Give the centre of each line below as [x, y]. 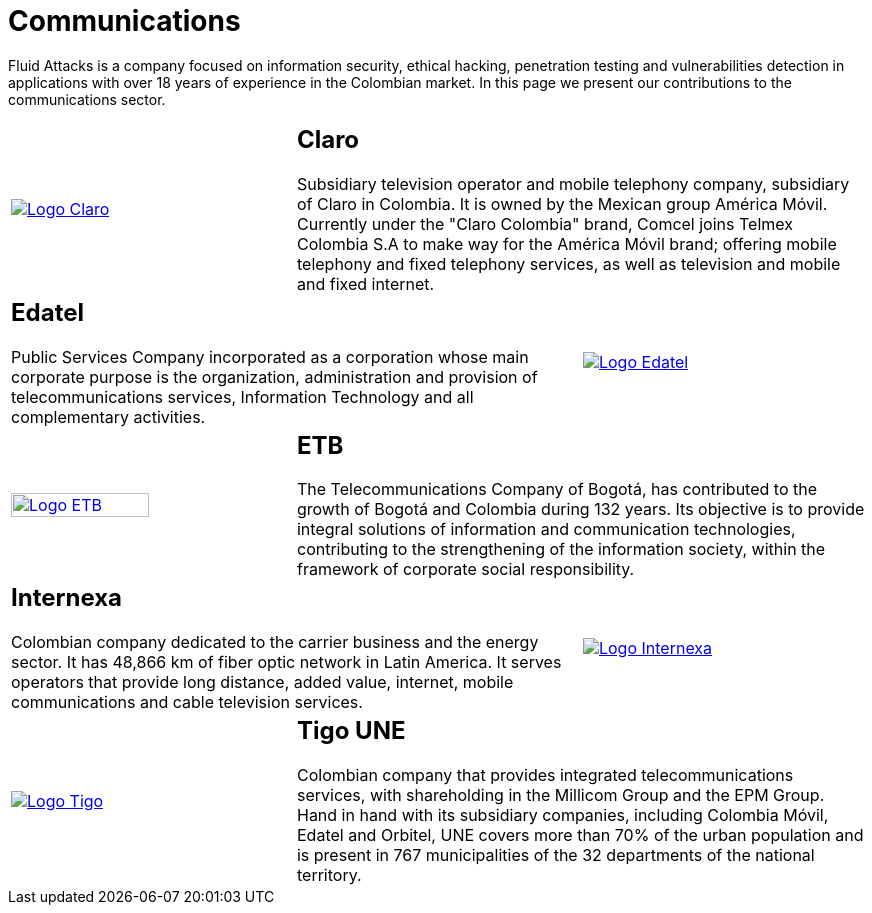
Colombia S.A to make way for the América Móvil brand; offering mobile [566, 243]
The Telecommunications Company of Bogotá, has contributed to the [557, 489]
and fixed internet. [365, 283]
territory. [329, 875]
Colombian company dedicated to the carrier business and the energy [275, 642]
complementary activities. [108, 416]
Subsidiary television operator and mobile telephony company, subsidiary [573, 183]
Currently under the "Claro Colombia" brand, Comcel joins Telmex [544, 223]
